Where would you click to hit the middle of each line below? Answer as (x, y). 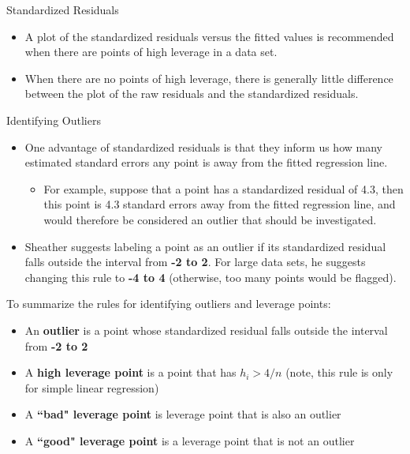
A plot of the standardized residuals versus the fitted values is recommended (209, 36)
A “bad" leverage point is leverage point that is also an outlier (183, 414)
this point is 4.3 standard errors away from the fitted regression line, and (220, 204)
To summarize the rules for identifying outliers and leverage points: (169, 304)
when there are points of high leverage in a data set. (151, 52)
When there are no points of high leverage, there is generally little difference (209, 78)
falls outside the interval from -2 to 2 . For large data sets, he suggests (195, 262)
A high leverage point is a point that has (130, 372)
